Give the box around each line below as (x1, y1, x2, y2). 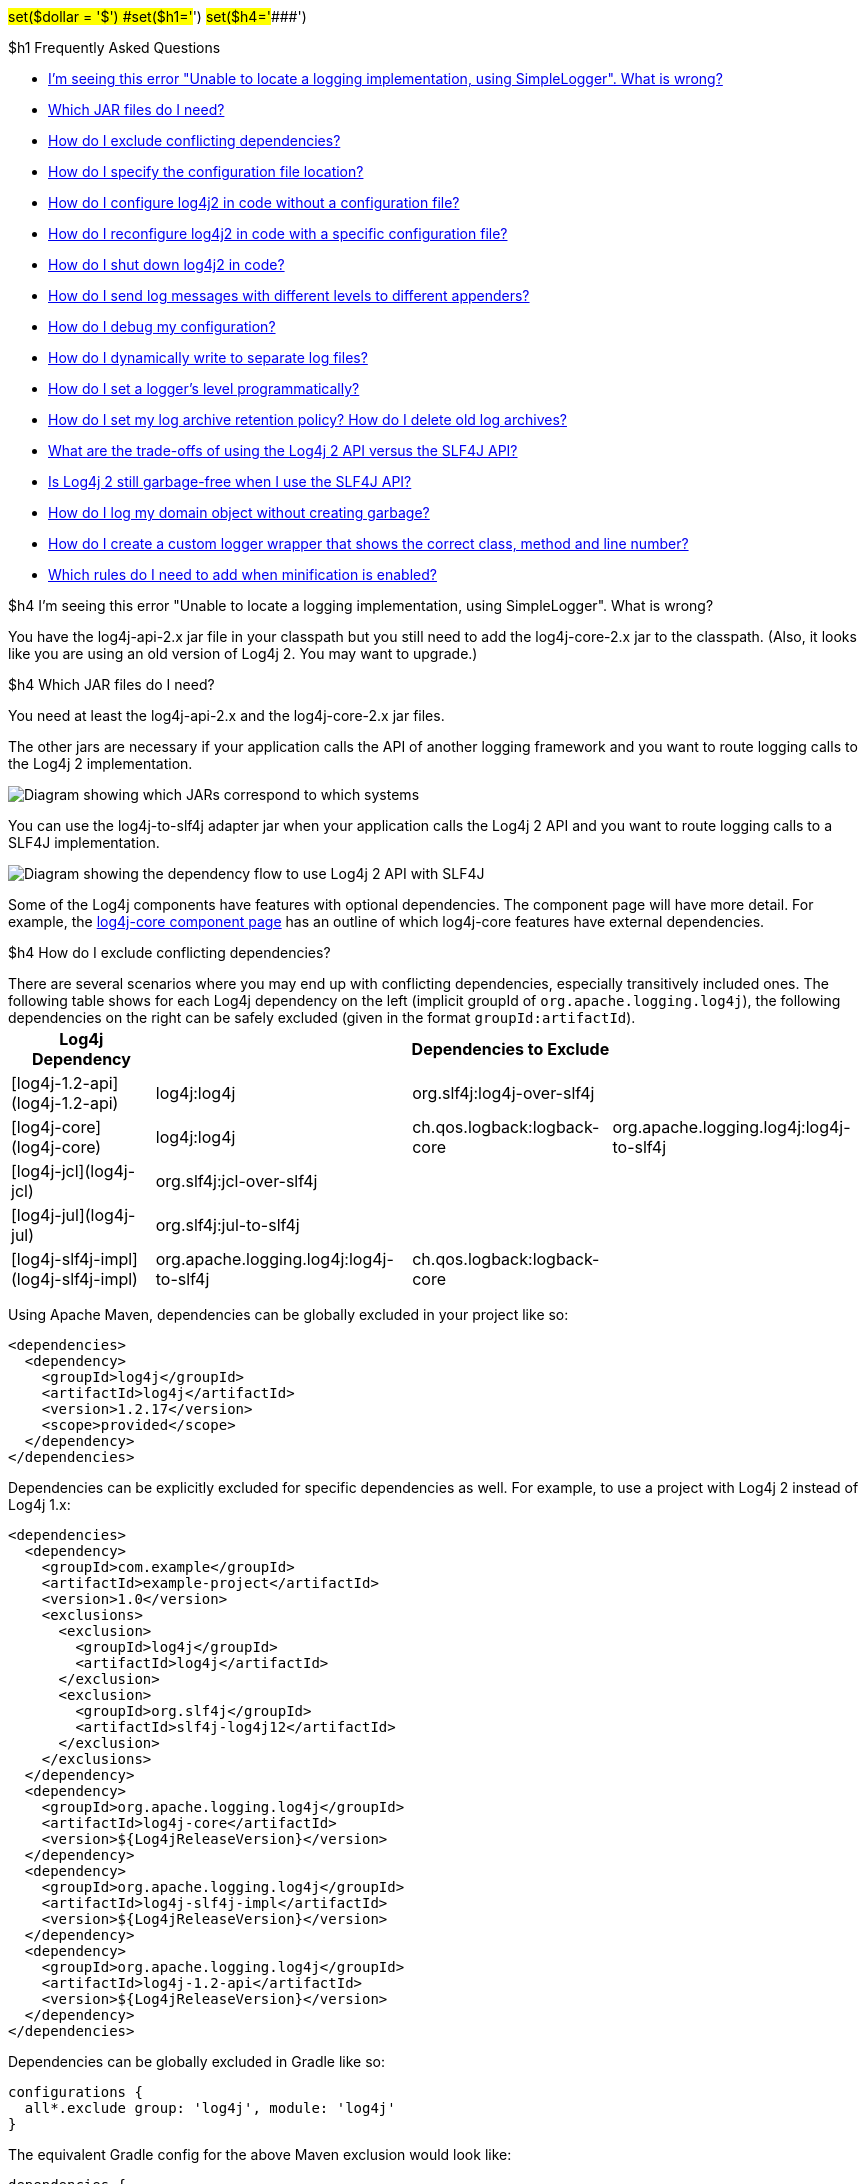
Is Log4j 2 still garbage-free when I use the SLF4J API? (48, 473, 412, 490)
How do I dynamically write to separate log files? (48, 349, 368, 366)
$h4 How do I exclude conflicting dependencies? (8, 944, 331, 961)
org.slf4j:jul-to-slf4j (155, 1215, 300, 1235)
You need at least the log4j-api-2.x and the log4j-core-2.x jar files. (8, 707, 445, 724)
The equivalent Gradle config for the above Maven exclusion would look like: (8, 2146, 512, 2163)
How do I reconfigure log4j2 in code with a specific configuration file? (48, 225, 508, 242)
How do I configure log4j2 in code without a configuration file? (48, 194, 460, 211)
